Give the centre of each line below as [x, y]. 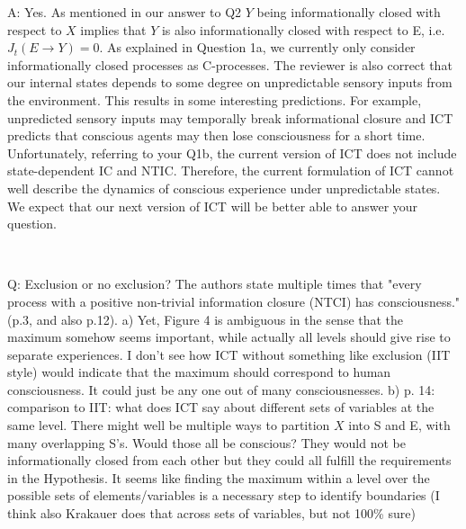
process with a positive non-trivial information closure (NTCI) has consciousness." [234, 301]
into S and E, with [399, 425]
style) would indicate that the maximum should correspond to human [199, 372]
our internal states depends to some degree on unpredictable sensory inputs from [230, 82]
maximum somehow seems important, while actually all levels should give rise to [229, 337]
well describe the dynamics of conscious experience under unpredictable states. [224, 188]
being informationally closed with [349, 12]
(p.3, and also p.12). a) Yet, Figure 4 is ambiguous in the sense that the [206, 319]
